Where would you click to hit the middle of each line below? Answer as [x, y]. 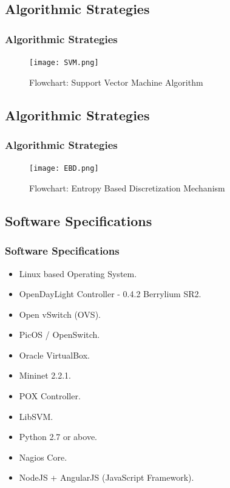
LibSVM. [36, 416]
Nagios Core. [43, 457]
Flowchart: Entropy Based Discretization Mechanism [127, 187]
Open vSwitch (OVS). [60, 314]
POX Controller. [50, 396]
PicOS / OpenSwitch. [59, 335]
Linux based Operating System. [78, 273]
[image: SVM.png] [64, 63]
